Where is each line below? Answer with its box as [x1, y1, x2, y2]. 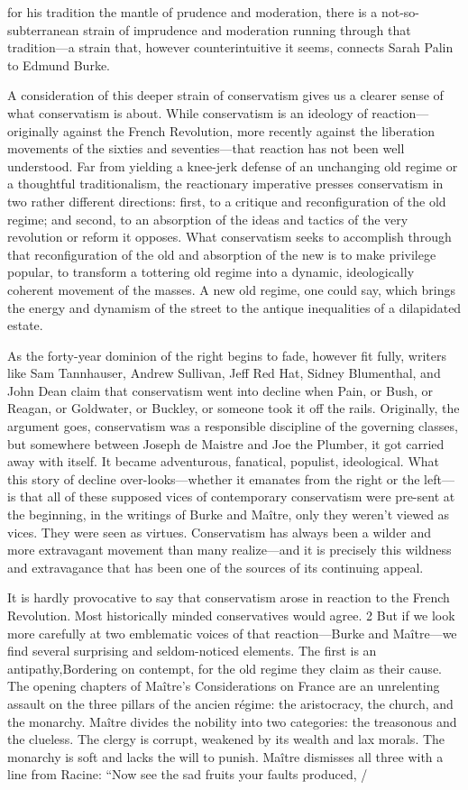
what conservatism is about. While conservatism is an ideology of [7, 103, 368, 122]
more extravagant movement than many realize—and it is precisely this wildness [7, 540, 452, 559]
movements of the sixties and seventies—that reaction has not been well [7, 139, 405, 158]
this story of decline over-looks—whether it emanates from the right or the [7, 469, 420, 488]
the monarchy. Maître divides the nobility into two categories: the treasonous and [7, 712, 457, 730]
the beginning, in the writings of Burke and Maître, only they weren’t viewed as [7, 505, 450, 524]
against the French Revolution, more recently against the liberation [62, 121, 436, 140]
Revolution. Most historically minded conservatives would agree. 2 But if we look [7, 606, 455, 624]
